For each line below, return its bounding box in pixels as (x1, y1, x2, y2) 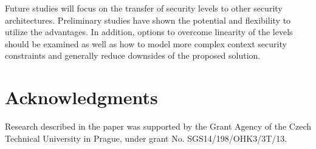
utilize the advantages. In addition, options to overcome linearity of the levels (5, 25, 293, 38)
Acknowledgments (5, 85, 158, 110)
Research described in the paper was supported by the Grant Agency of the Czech (5, 120, 311, 133)
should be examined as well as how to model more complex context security (5, 37, 287, 50)
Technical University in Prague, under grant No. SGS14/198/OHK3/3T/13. (5, 131, 287, 144)
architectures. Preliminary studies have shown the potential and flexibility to (5, 13, 291, 26)
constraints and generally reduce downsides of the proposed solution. (5, 49, 261, 62)
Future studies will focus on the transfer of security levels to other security (5, 2, 283, 14)
